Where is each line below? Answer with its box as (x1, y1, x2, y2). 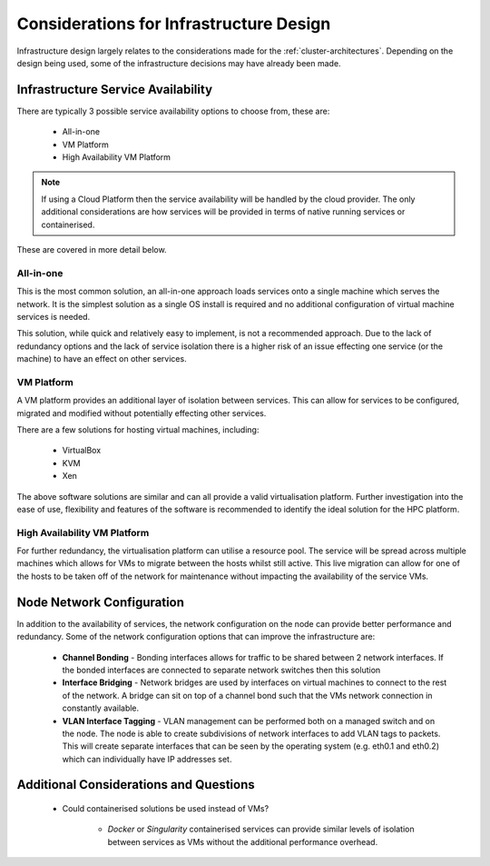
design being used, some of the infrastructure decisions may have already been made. (16, 57, 341, 68)
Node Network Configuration (16, 594, 185, 610)
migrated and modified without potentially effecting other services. (16, 407, 267, 418)
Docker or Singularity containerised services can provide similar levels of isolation (107, 823, 415, 835)
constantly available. (62, 702, 140, 713)
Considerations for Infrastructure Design (16, 14, 331, 34)
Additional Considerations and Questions (16, 777, 255, 792)
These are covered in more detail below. (16, 244, 167, 254)
